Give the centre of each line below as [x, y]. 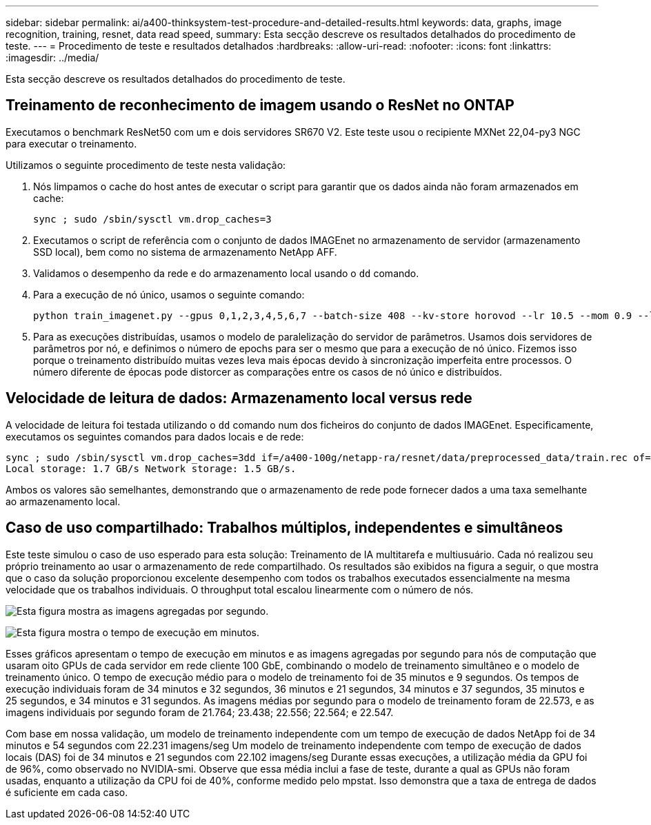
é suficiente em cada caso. [67, 792]
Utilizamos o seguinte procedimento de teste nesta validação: [146, 165]
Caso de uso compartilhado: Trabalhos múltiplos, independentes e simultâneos [284, 528]
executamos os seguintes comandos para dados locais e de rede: [155, 436]
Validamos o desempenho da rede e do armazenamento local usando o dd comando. [226, 273]
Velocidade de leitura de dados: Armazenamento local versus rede [239, 398]
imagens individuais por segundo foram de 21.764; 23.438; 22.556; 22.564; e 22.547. [200, 712]
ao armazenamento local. [63, 501]
